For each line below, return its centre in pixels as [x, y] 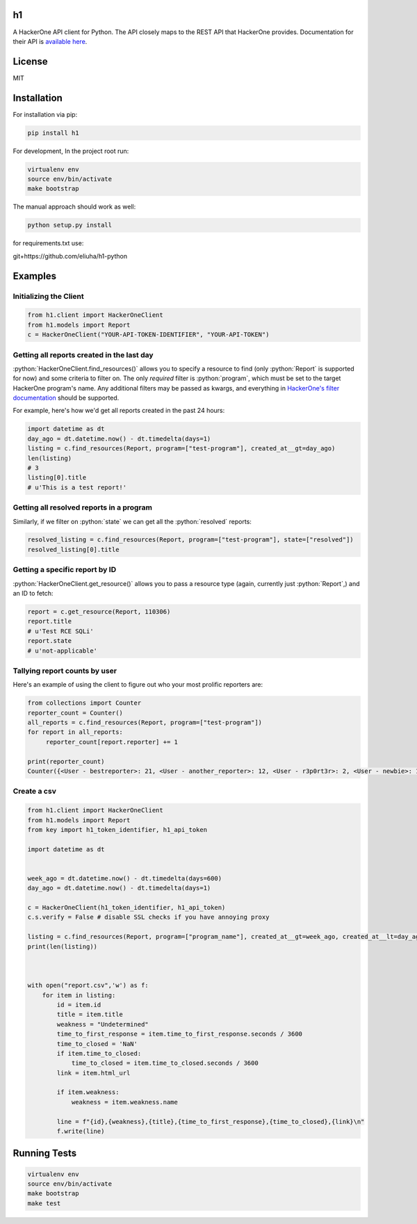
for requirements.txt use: [48, 243]
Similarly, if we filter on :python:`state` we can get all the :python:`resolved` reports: [132, 521]
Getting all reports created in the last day [83, 354]
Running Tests [44, 1153]
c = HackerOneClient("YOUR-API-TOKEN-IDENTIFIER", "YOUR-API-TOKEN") [148, 335]
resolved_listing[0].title [73, 549]
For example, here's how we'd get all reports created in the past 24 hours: [119, 411]
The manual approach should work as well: [74, 207]
